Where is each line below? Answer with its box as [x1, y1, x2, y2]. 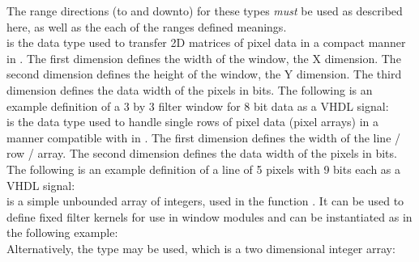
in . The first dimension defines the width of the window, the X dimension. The [6, 49, 401, 66]
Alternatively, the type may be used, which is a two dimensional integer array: [6, 239, 395, 256]
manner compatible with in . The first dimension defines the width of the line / [6, 129, 401, 146]
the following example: [6, 224, 118, 241]
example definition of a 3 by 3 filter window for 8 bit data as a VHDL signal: [6, 97, 389, 114]
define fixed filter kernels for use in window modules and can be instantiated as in [6, 208, 413, 225]
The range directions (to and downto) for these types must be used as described [6, 2, 403, 19]
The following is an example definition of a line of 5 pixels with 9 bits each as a [6, 160, 401, 177]
